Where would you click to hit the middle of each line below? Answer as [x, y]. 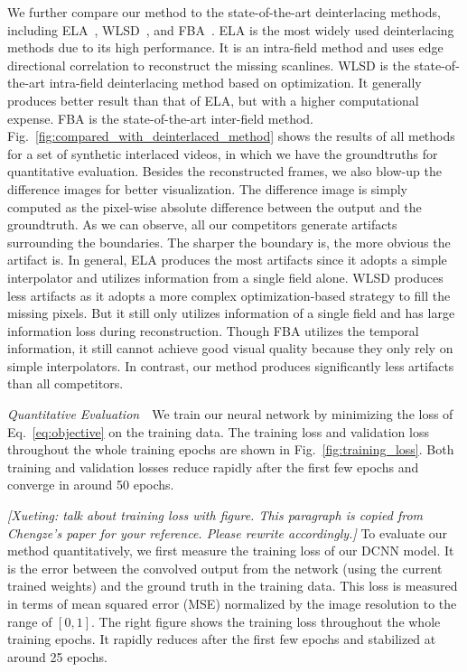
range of [30, 621]
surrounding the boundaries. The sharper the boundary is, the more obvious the [229, 242]
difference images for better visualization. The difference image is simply [207, 188]
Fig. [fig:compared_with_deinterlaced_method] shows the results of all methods [231, 136]
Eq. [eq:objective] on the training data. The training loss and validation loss [218, 431]
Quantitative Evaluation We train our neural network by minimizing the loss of [230, 414]
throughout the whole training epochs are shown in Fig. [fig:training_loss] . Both [231, 449]
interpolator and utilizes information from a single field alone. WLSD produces [225, 277]
